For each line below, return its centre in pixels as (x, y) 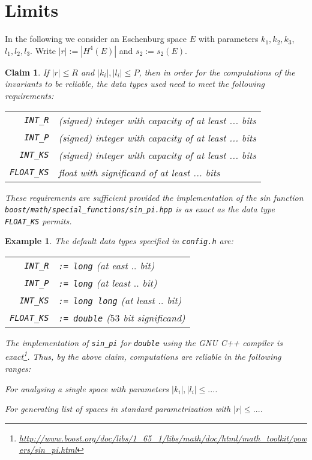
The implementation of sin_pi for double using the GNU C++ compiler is (144, 343)
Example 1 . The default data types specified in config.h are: (119, 241)
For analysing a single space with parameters (87, 388)
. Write (43, 50)
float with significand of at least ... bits (139, 172)
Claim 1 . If (27, 72)
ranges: (18, 368)
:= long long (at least (106, 300)
